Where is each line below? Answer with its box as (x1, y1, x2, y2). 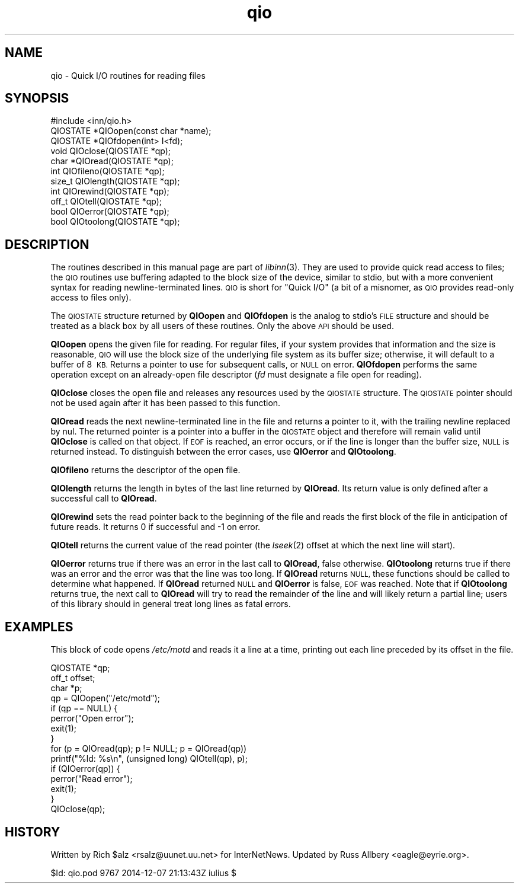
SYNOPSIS (5, 91, 69, 106)
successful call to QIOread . (50, 493, 157, 504)
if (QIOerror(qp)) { (50, 764, 120, 774)
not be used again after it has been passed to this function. (50, 398, 281, 408)
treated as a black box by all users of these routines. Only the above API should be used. (50, 321, 394, 331)
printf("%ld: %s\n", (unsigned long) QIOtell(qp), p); (50, 753, 248, 764)
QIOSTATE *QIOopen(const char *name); (50, 126, 212, 136)
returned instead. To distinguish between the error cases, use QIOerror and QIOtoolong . (50, 446, 396, 457)
